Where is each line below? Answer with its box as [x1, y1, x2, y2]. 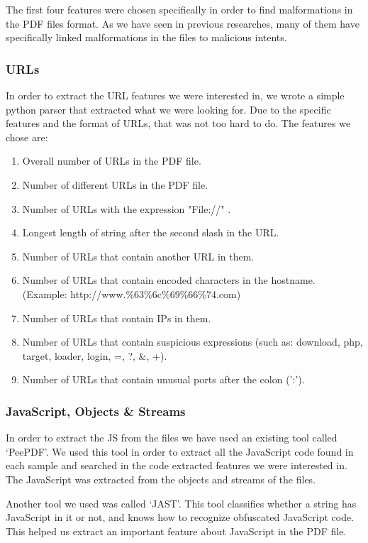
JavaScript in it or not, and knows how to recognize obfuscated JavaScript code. [6, 510, 355, 525]
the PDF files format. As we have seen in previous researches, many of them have [6, 16, 359, 31]
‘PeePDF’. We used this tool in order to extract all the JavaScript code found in [6, 444, 354, 459]
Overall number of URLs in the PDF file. [22, 153, 201, 168]
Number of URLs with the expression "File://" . [22, 201, 231, 216]
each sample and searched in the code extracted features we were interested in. [6, 458, 347, 473]
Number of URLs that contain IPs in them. [22, 310, 211, 325]
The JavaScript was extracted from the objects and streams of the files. [6, 471, 316, 486]
